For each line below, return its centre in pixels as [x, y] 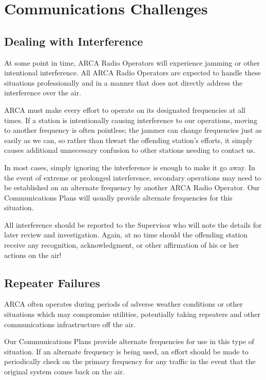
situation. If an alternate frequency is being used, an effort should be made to [126, 351]
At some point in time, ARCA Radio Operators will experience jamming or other [132, 62]
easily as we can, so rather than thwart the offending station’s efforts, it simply [129, 140]
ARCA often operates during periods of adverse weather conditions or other [123, 304]
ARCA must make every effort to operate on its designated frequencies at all [125, 109]
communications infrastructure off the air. [70, 324]
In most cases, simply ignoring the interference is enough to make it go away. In [130, 167]
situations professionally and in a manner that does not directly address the [123, 82]
